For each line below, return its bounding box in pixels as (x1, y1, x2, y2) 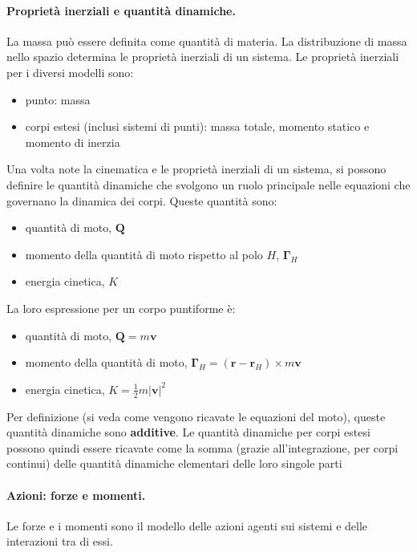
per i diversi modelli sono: (6, 63, 134, 80)
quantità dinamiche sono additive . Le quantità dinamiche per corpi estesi (6, 424, 370, 440)
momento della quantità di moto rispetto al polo (25, 246, 263, 262)
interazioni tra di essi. (6, 533, 113, 550)
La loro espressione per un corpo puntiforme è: (6, 299, 236, 316)
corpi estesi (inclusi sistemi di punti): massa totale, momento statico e (25, 118, 370, 135)
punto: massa (25, 91, 91, 108)
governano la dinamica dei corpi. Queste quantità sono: (6, 192, 277, 209)
